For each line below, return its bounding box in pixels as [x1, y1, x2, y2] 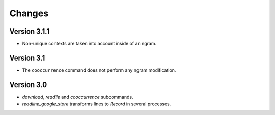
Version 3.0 [9, 80, 47, 89]
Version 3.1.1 [9, 27, 50, 36]
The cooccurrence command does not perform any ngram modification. [22, 67, 176, 73]
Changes [9, 8, 48, 19]
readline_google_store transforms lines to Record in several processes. [22, 101, 171, 107]
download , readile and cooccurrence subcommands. [22, 94, 133, 100]
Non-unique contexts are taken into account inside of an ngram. [22, 41, 157, 47]
